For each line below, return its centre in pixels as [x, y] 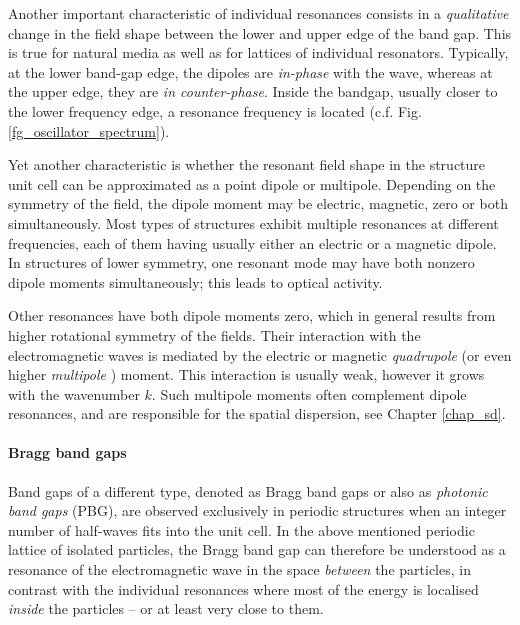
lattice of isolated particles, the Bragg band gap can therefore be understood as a [257, 549]
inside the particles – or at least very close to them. [166, 608]
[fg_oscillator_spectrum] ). [89, 130]
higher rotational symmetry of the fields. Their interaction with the [214, 334]
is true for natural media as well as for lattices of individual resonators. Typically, [258, 52]
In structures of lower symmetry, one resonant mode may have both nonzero [241, 262]
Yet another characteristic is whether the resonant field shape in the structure [247, 164]
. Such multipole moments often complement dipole [309, 393]
